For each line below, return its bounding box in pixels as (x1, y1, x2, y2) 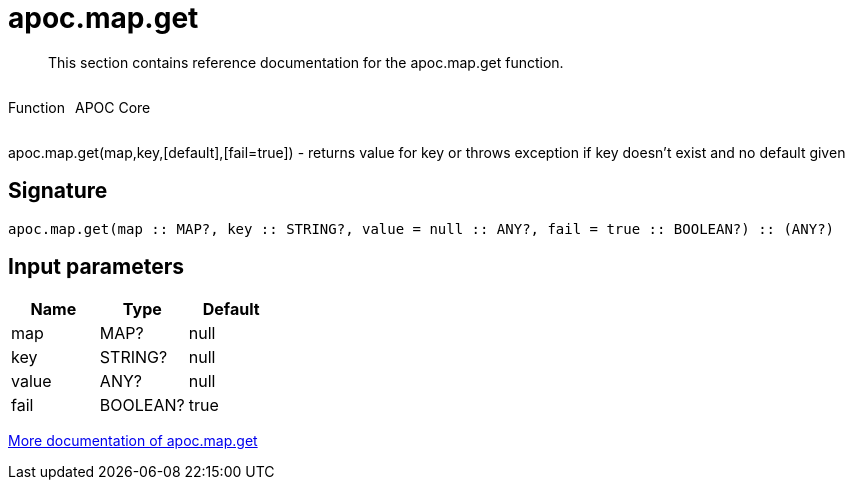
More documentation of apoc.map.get (8, 432, 258, 450)
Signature (8, 178, 108, 204)
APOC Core (74, 98, 151, 116)
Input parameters (8, 254, 185, 280)
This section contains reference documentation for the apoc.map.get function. (48, 53, 564, 71)
